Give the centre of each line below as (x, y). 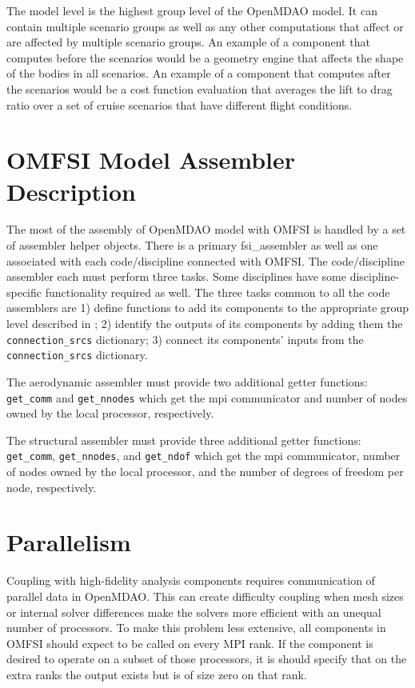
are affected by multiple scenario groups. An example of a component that (188, 42)
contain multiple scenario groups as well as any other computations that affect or (205, 26)
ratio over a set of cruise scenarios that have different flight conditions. (180, 104)
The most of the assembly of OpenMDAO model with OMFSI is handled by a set (206, 229)
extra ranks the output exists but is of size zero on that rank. (157, 674)
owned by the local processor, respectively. (110, 413)
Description (72, 191)
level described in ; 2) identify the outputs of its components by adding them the (205, 324)
